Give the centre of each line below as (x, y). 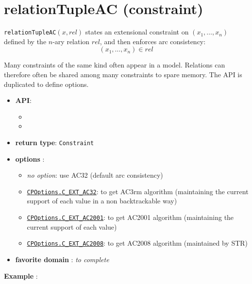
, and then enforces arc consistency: (153, 41)
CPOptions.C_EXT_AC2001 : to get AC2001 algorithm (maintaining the (130, 217)
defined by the (25, 41)
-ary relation (71, 41)
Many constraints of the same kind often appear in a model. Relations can (115, 65)
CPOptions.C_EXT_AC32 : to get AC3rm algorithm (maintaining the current (138, 191)
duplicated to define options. (46, 84)
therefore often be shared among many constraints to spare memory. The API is (123, 74)
